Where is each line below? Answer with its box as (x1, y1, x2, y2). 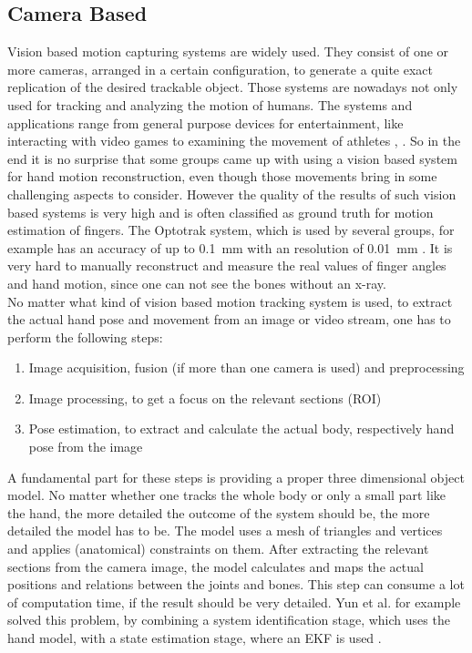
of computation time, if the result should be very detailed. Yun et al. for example (7, 592, 461, 611)
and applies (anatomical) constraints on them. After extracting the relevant (7, 539, 429, 558)
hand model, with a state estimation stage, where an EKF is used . (7, 628, 382, 648)
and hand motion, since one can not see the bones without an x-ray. (7, 273, 386, 292)
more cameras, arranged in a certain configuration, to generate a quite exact (7, 59, 433, 78)
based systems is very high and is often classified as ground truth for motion (7, 202, 434, 221)
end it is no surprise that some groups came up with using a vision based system (7, 148, 457, 168)
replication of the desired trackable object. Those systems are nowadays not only (7, 77, 458, 97)
